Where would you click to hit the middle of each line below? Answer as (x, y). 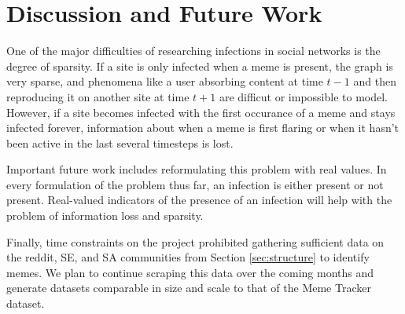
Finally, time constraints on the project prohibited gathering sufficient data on (195, 241)
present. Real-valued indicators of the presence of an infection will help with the (199, 200)
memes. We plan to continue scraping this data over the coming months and (190, 272)
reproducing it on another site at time (98, 96)
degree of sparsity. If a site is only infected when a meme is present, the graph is (200, 66)
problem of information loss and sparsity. (105, 215)
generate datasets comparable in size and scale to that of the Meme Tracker (189, 288)
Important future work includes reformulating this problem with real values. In (197, 169)
